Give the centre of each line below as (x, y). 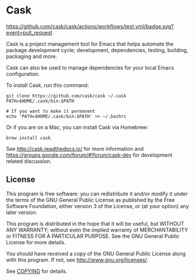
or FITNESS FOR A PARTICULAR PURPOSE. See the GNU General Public (93, 236)
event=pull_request (29, 32)
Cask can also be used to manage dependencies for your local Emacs (90, 67)
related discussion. (29, 161)
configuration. (23, 74)
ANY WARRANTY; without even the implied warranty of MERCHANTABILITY (97, 230)
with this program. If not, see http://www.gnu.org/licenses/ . (77, 260)
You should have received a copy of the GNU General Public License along (96, 253)
